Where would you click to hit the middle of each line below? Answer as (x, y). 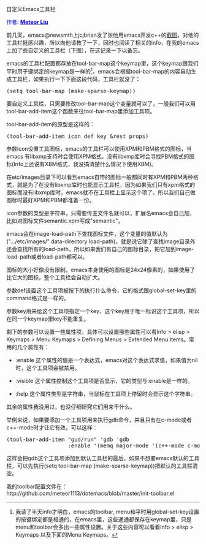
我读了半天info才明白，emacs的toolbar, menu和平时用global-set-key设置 (107, 512)
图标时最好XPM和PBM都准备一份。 (51, 200)
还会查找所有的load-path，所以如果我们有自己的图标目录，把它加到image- (100, 249)
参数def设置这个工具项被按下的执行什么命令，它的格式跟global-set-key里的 (102, 290)
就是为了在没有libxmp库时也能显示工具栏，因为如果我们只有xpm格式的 (106, 184)
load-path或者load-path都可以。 (47, 257)
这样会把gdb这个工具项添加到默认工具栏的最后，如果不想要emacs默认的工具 (103, 458)
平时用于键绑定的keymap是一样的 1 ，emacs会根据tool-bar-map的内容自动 (99, 71)
